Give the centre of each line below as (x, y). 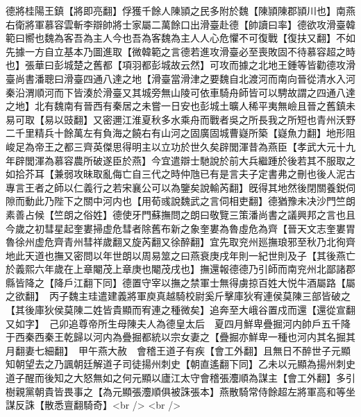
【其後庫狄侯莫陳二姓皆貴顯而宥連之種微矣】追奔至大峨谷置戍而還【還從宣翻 (180, 310)
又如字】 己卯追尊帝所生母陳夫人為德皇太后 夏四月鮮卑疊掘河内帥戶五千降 (178, 323)
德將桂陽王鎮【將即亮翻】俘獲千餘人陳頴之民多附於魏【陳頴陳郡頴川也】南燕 (180, 10)
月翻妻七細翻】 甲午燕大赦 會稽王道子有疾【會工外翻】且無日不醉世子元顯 (178, 350)
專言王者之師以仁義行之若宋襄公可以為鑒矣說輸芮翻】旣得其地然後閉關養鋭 (176, 187)
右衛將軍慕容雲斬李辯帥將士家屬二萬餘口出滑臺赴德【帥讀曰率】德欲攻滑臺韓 (180, 24)
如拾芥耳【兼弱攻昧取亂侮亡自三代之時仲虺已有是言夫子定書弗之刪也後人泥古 (180, 174)
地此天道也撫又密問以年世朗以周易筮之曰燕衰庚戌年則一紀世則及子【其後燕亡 (180, 255)
